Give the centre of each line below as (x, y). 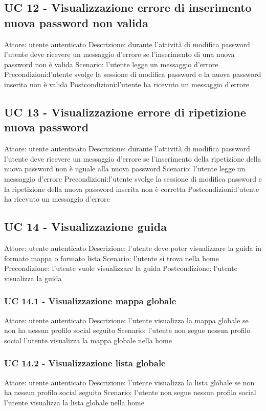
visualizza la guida (33, 278)
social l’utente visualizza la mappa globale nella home (88, 340)
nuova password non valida (76, 22)
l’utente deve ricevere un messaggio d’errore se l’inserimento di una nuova (119, 54)
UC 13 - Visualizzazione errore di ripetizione (125, 112)
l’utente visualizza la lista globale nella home (74, 402)
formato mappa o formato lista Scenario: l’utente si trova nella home (112, 258)
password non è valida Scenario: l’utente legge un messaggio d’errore (111, 64)
